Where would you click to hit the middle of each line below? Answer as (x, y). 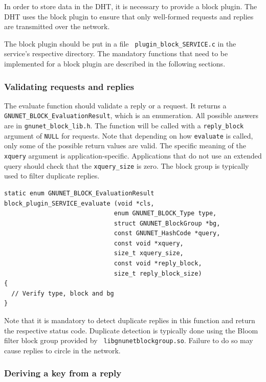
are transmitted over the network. (57, 26)
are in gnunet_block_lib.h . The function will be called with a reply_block (124, 126)
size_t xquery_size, (149, 253)
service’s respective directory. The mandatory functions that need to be (116, 53)
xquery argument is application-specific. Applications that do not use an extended (133, 155)
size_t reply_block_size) (158, 273)
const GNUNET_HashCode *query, (167, 233)
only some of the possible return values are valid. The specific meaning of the (125, 145)
